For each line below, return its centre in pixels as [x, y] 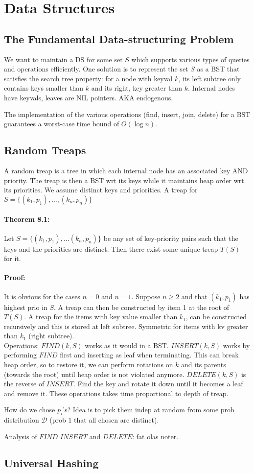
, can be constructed [216, 317]
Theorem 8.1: [27, 219]
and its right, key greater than [137, 88]
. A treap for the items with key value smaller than [101, 317]
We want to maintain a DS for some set [63, 59]
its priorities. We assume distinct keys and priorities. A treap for [101, 190]
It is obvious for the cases [42, 296]
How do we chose [30, 410]
